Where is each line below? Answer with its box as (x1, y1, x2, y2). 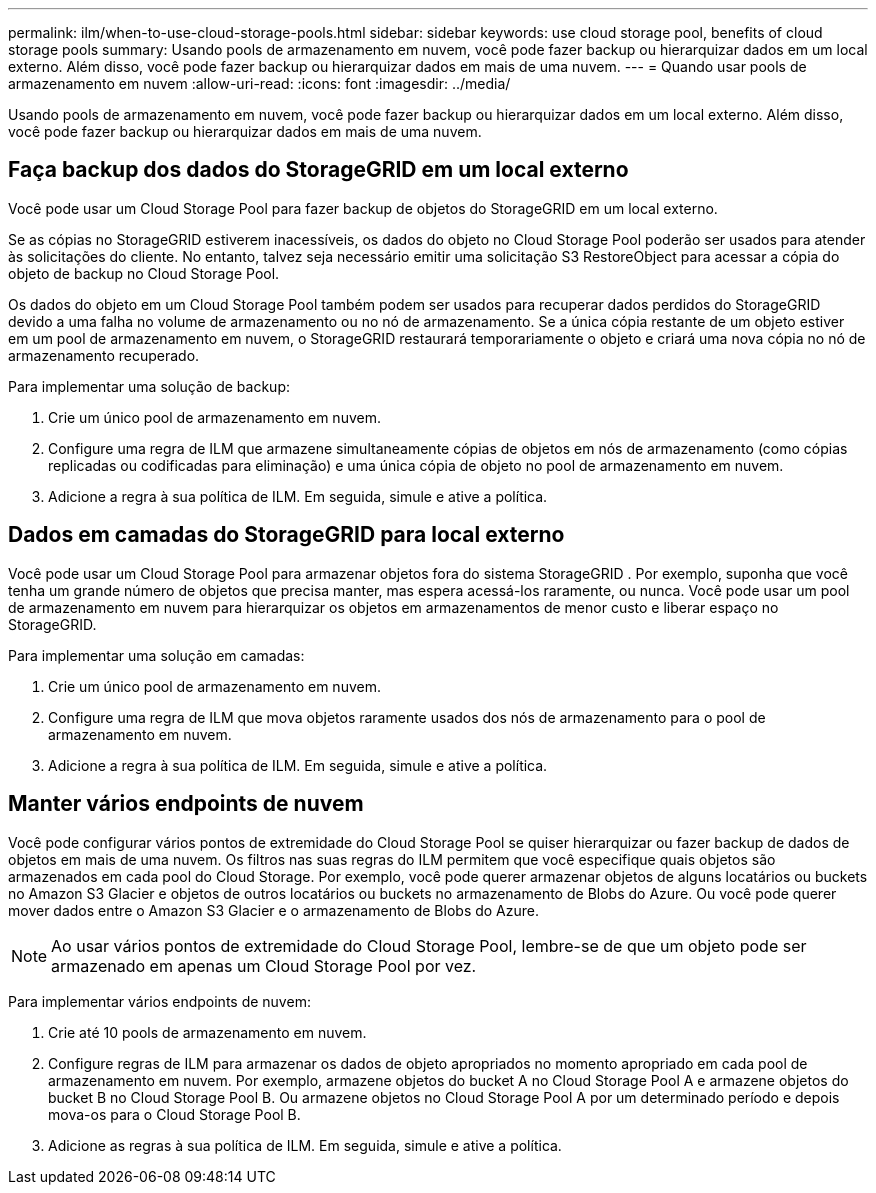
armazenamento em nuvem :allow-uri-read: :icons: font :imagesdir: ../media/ (8, 75, 511, 92)
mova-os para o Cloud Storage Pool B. (48, 1105, 301, 1123)
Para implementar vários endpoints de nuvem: (8, 992, 311, 1010)
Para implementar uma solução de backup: (8, 377, 290, 395)
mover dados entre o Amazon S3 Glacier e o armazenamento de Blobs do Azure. (8, 901, 540, 919)
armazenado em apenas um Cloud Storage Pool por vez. (51, 955, 477, 976)
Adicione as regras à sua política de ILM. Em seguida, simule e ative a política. (48, 1136, 562, 1154)
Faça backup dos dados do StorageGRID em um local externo (8, 157, 629, 183)
